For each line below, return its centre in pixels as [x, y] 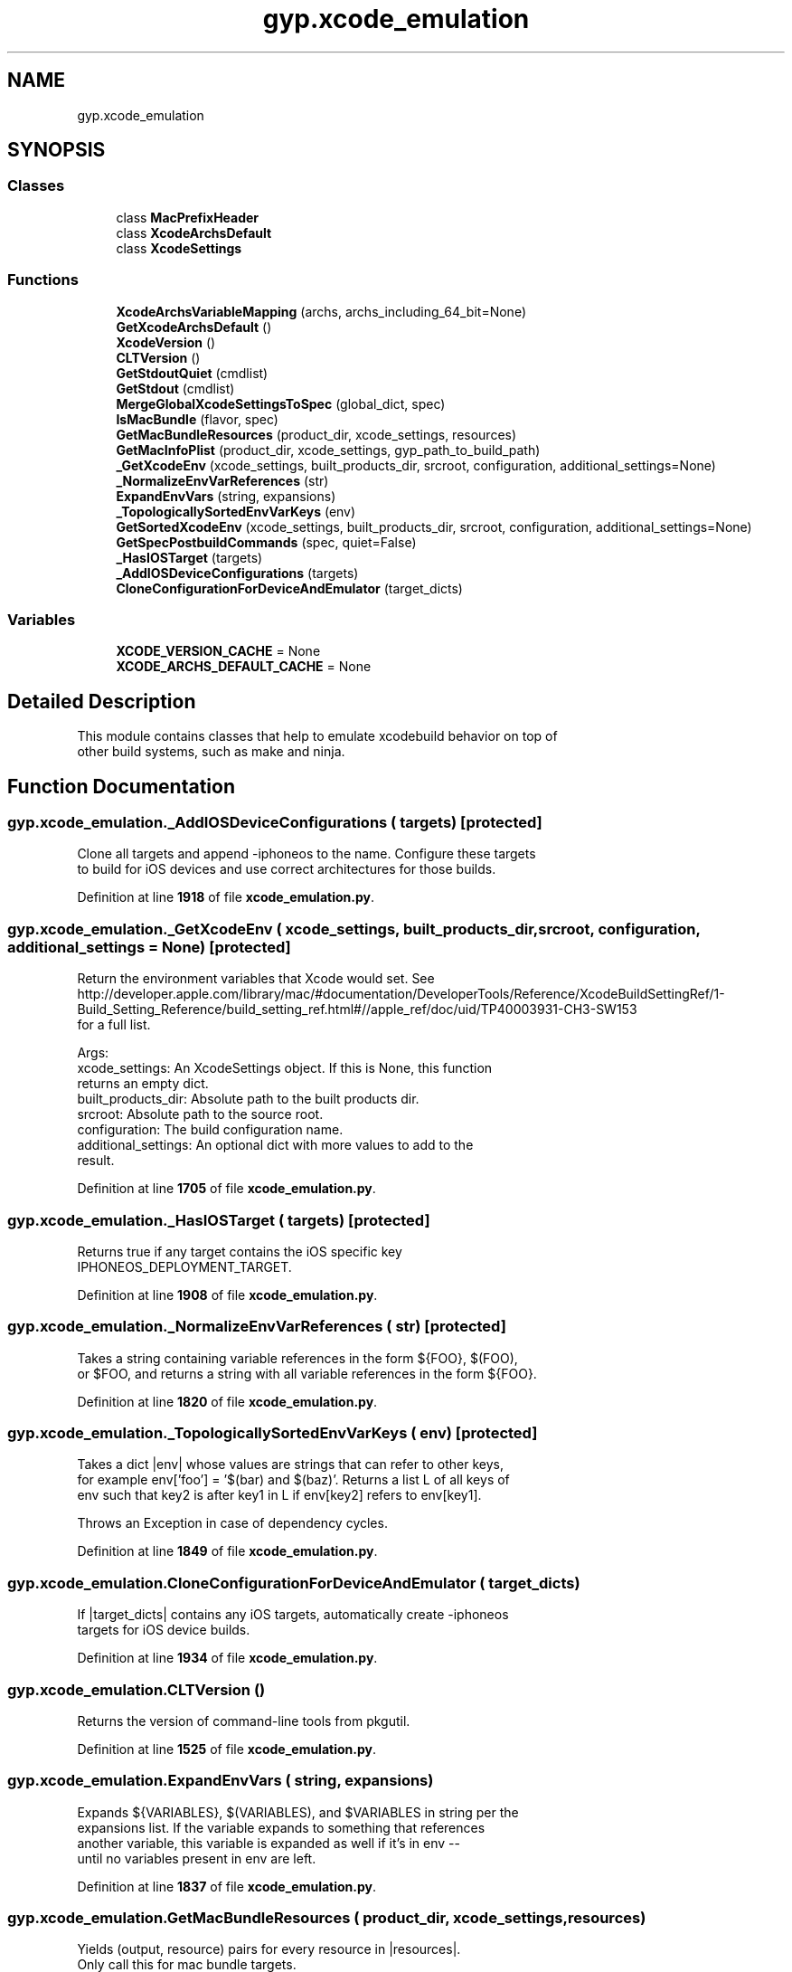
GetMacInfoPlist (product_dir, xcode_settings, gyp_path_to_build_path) [328, 450]
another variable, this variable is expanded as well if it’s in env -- [269, 1843]
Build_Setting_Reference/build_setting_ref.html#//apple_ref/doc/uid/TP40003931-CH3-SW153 [357, 1010]
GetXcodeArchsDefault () [194, 327]
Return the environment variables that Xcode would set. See [256, 979]
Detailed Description [102, 701]
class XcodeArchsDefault [194, 232]
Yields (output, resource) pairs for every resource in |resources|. [269, 1949]
